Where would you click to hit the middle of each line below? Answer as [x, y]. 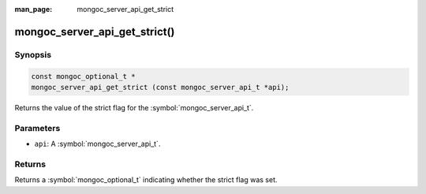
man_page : [34, 9]
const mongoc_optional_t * [83, 76]
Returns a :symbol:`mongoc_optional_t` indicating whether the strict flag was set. [146, 180]
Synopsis [33, 54]
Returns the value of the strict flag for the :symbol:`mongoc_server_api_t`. [134, 107]
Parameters [37, 128]
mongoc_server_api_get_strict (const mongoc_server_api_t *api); [160, 87]
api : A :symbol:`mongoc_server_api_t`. [97, 144]
